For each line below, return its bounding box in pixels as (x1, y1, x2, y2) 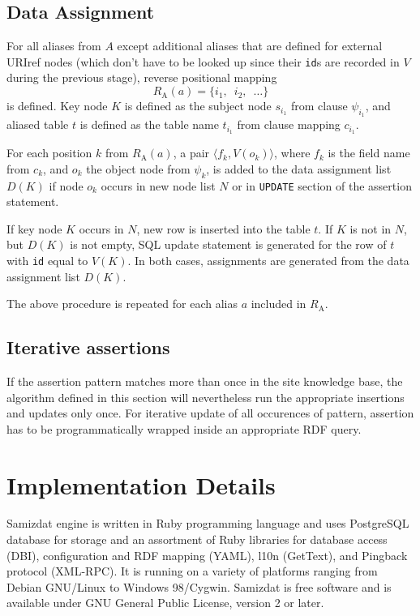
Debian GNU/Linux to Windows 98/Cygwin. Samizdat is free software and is (6, 578, 392, 595)
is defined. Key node (6, 97, 108, 114)
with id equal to (6, 251, 88, 268)
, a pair (173, 144, 210, 161)
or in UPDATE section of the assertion (232, 177, 412, 194)
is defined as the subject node (124, 97, 272, 114)
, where (273, 144, 311, 161)
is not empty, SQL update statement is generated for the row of (70, 236, 387, 253)
